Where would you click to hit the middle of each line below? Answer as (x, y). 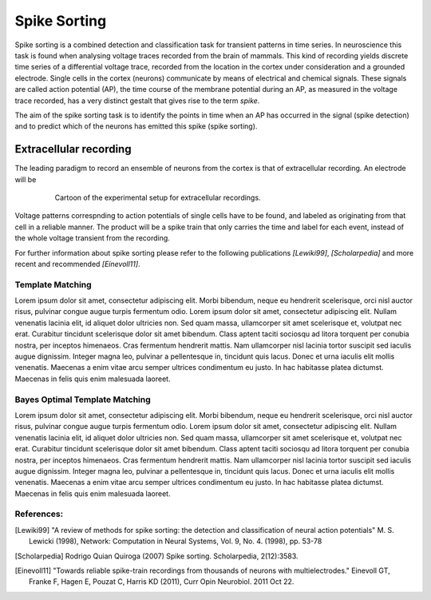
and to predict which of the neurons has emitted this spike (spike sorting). (136, 126)
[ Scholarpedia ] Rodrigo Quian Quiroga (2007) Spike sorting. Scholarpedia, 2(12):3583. (156, 556)
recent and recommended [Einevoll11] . (77, 264)
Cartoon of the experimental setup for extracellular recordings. (158, 197)
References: (39, 514)
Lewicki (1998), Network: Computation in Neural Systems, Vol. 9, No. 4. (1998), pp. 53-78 (176, 541)
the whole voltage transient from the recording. (93, 238)
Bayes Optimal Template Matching (83, 399)
